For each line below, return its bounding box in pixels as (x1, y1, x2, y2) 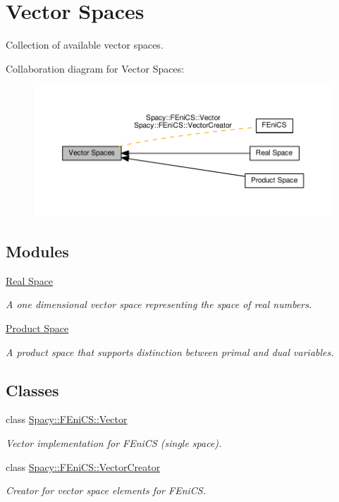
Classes (6, 379, 59, 400)
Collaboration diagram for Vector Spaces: (6, 61, 185, 75)
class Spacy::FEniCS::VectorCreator (6, 459, 161, 474)
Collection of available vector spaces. (6, 37, 164, 52)
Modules (6, 240, 69, 262)
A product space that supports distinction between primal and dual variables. (6, 344, 334, 359)
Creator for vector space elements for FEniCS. (6, 483, 206, 498)
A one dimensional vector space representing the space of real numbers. (6, 297, 312, 312)
